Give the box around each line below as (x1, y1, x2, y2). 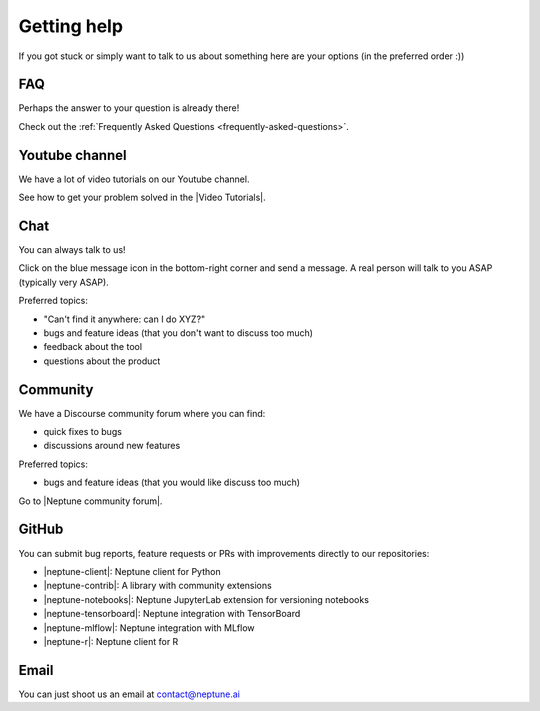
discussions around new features (43, 440, 181, 452)
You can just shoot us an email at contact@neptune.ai (18, 688, 240, 700)
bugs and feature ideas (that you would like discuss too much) (43, 476, 300, 489)
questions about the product (43, 355, 161, 367)
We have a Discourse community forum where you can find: (18, 407, 266, 419)
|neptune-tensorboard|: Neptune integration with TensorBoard (43, 608, 301, 620)
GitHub (18, 521, 64, 538)
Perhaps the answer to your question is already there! (18, 102, 240, 114)
